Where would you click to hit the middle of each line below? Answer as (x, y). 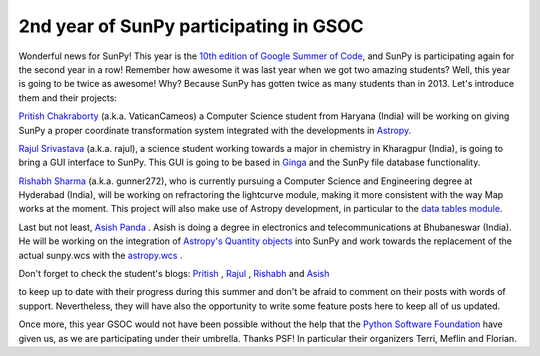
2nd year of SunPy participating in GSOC (191, 26)
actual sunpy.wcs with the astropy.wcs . (100, 255)
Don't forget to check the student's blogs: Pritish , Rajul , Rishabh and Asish (174, 274)
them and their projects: (67, 97)
